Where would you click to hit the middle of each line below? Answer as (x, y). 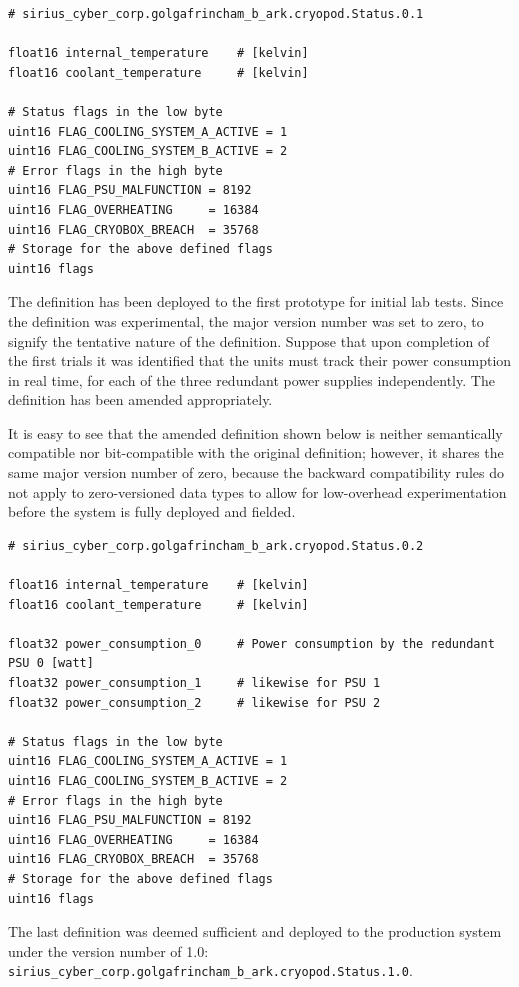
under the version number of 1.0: (108, 950)
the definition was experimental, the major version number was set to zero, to (246, 320)
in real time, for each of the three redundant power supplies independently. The (251, 379)
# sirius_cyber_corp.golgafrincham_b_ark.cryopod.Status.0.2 (216, 545)
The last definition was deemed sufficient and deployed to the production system (255, 931)
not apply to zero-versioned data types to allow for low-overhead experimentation (257, 491)
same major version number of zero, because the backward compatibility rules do (256, 472)
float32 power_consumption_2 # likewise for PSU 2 (194, 702)
